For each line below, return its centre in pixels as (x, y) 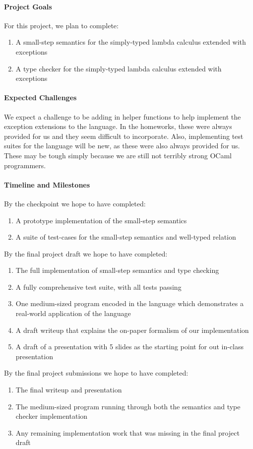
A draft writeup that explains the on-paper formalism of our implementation (132, 330)
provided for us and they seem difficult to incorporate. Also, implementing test (124, 136)
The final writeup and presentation (69, 390)
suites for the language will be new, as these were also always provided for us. (122, 146)
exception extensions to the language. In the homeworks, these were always (118, 126)
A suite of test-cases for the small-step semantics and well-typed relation (126, 237)
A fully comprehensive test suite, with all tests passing (98, 287)
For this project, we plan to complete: (61, 25)
